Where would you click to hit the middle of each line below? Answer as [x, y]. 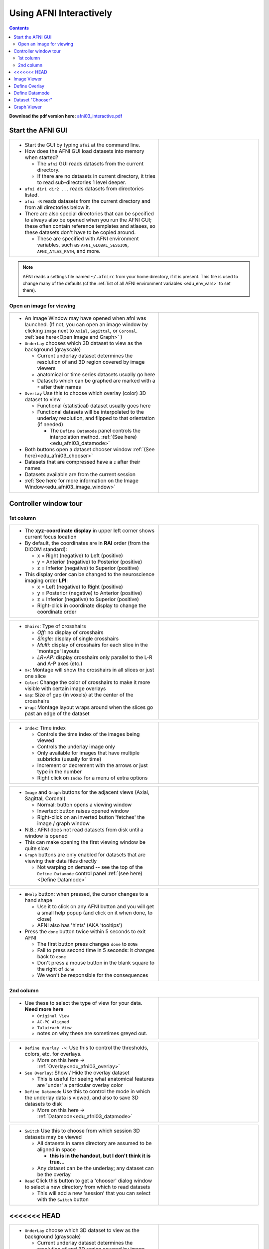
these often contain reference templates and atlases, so [90, 226]
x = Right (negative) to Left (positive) [80, 556]
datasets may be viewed [53, 1137]
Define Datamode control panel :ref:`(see [83, 873]
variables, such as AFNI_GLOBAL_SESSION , [83, 245]
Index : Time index [45, 728]
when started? [41, 157]
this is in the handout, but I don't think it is [100, 1156]
